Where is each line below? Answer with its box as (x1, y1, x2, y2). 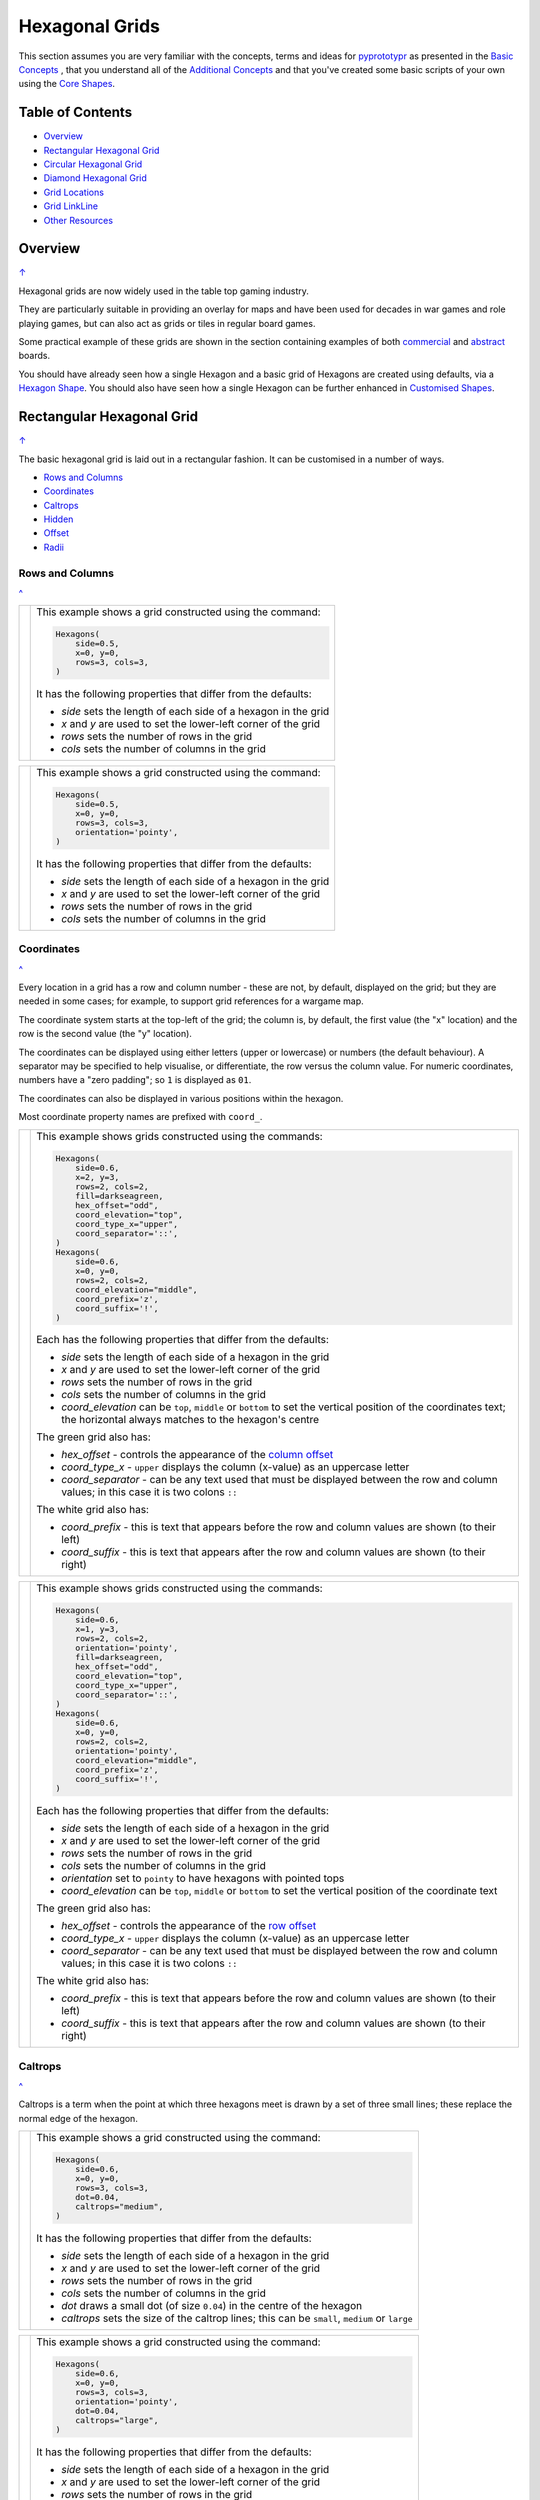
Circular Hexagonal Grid (43, 158, 143, 170)
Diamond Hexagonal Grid (43, 172, 147, 184)
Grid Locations (43, 186, 105, 198)
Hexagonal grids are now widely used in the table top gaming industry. (18, 285, 310, 297)
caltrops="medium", (75, 2201, 164, 2212)
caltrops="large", (75, 2415, 159, 2425)
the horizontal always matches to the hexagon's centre (61, 1413, 320, 1427)
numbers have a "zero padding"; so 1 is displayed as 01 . (18, 1074, 252, 1086)
